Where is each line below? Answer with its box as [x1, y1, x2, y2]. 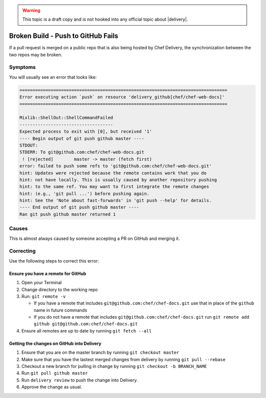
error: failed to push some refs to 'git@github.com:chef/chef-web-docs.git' [19, 163, 212, 169]
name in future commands [33, 307, 87, 313]
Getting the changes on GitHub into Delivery [9, 340, 101, 346]
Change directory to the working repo [21, 286, 98, 293]
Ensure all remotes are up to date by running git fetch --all [21, 328, 152, 333]
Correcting [9, 248, 36, 255]
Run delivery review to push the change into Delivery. [21, 377, 138, 383]
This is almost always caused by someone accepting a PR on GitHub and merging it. [9, 235, 180, 241]
